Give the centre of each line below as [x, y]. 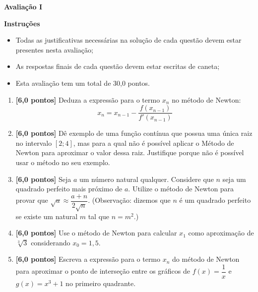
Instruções [22, 23]
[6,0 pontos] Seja [43, 179]
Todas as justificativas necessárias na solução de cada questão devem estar [129, 40]
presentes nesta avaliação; [54, 49]
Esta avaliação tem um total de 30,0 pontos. [83, 83]
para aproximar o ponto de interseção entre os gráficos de [103, 271]
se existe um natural [47, 216]
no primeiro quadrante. [101, 283]
